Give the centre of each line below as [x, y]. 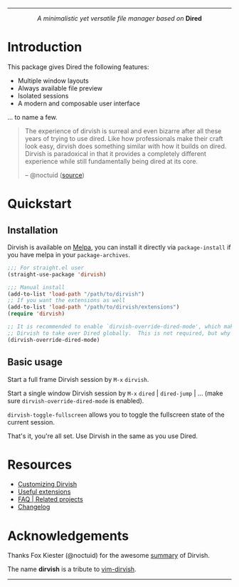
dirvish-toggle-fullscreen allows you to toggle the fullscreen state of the [116, 415]
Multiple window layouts [53, 80]
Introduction [45, 47]
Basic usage [35, 362]
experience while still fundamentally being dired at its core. [111, 161]
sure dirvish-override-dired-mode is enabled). [76, 400]
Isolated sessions [43, 95]
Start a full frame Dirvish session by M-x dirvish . [78, 379]
